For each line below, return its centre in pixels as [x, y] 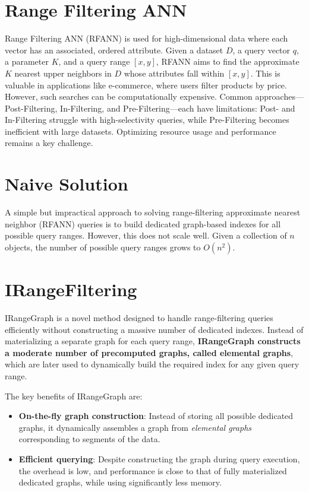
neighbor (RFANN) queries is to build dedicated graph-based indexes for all [143, 223]
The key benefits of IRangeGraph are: [74, 396]
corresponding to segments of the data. [89, 439]
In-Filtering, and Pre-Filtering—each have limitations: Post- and [178, 108]
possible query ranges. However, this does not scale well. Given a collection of [146, 235]
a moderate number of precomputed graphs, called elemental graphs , [149, 352]
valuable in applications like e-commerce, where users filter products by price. [146, 85]
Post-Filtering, [31, 108]
